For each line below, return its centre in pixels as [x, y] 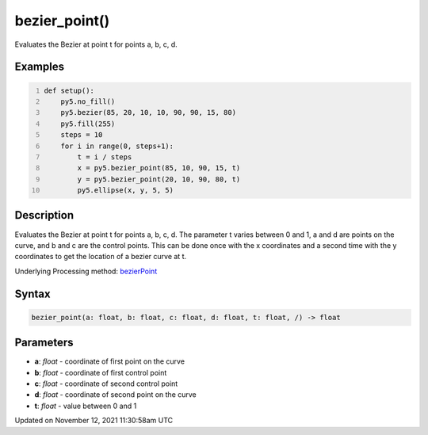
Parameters [44, 343]
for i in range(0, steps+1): [117, 146]
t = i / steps [105, 157]
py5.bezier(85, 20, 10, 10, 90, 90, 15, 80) [149, 113]
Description [44, 215]
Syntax [32, 294]
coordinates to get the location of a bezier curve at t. [100, 257]
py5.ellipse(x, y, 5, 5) [126, 191]
